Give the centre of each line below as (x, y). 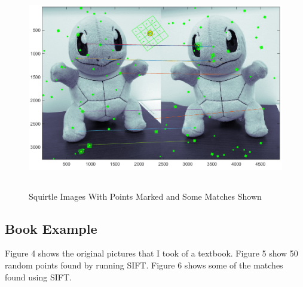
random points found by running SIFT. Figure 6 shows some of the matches (144, 265)
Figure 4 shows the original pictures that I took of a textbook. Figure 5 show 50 (151, 253)
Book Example (51, 228)
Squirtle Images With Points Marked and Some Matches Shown (145, 196)
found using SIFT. (38, 277)
